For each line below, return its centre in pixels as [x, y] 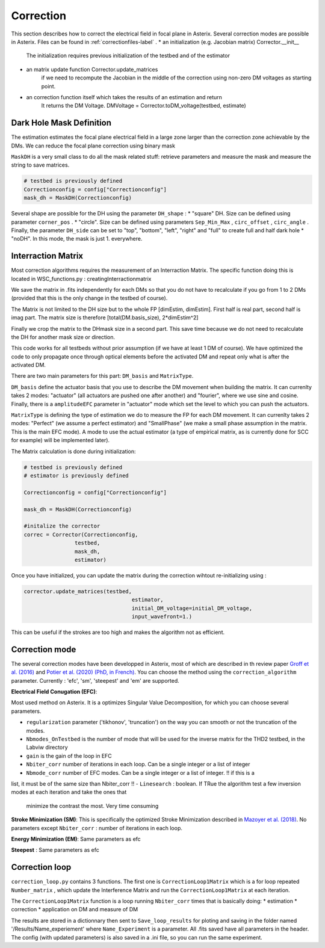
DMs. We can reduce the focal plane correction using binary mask [93, 146]
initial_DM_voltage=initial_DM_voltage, [192, 608]
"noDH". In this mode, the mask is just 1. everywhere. [77, 239]
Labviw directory [47, 747]
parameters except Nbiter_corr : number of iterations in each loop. [97, 828]
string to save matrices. [40, 165]
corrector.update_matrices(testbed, [78, 591]
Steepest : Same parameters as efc [55, 850]
